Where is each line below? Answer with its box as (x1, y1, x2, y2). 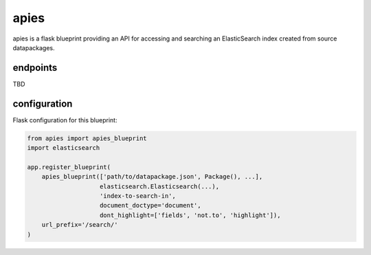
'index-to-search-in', (100, 192, 177, 200)
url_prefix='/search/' (41, 221, 118, 229)
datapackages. (12, 43, 55, 52)
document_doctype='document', (100, 201, 202, 210)
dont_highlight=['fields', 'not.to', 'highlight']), (100, 211, 281, 219)
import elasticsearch (27, 144, 100, 152)
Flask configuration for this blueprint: (12, 115, 117, 124)
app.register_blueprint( (27, 163, 111, 171)
